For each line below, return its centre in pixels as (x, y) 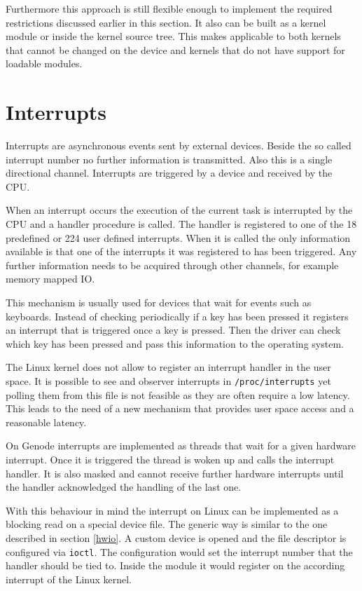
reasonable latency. (46, 422)
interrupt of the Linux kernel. (69, 579)
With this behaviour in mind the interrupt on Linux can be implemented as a (172, 510)
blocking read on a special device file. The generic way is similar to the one (167, 524)
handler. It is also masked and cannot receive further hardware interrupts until (175, 473)
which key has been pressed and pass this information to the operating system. (175, 343)
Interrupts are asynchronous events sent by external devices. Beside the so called (179, 145)
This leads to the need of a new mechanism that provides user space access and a (180, 408)
